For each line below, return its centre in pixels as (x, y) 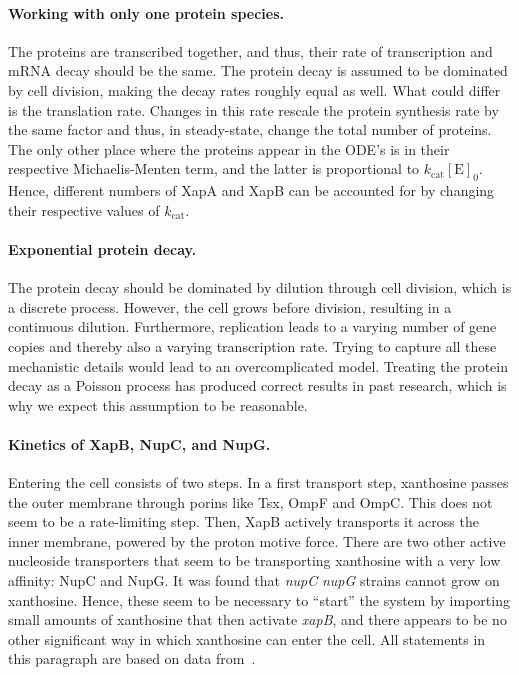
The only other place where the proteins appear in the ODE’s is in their (229, 148)
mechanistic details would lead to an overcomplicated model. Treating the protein (258, 365)
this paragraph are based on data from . (132, 658)
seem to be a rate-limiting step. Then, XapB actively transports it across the (243, 521)
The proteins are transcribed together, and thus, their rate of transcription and (250, 50)
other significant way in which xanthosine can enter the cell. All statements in (247, 638)
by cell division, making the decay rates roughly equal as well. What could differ (254, 89)
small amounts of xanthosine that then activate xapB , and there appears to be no (257, 619)
